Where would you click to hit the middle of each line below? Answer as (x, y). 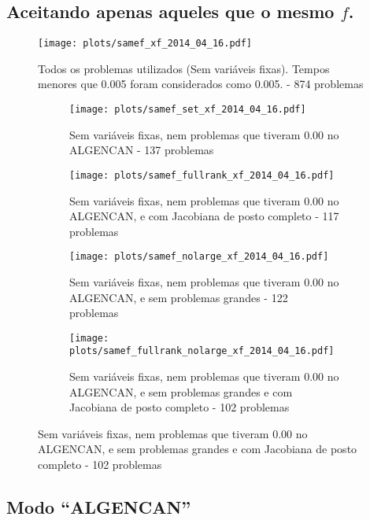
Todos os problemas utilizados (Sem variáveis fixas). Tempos (184, 68)
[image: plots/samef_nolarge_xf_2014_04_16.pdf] (199, 257)
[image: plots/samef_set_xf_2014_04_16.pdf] (188, 110)
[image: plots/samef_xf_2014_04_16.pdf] (145, 44)
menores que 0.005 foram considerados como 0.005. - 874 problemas (201, 84)
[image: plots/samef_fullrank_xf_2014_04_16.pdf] (202, 175)
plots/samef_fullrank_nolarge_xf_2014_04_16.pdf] (202, 351)
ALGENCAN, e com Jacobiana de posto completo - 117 (204, 216)
